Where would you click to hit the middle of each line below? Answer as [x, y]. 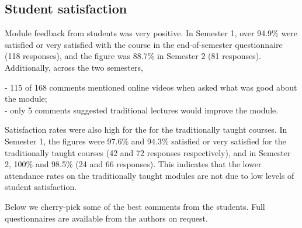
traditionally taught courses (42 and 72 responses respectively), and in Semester [148, 152]
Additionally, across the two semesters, [74, 67]
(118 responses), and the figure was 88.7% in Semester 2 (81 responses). [133, 56]
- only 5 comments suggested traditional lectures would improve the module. [142, 110]
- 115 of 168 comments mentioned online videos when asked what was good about [151, 87]
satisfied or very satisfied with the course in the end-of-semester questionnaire [144, 44]
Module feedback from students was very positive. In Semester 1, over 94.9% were [151, 33]
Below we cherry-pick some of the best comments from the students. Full [135, 206]
